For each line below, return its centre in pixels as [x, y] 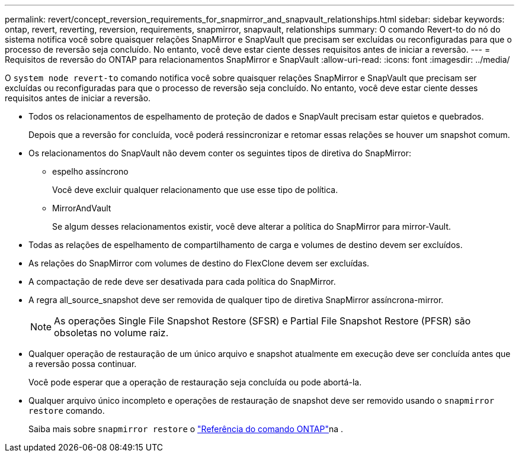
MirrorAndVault [82, 208]
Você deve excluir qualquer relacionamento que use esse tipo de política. [195, 190]
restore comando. [67, 411]
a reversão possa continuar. [83, 364]
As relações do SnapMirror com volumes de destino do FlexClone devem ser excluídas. [199, 263]
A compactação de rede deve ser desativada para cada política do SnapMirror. [182, 281]
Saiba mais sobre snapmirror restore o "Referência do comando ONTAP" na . [186, 429]
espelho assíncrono [90, 171]
